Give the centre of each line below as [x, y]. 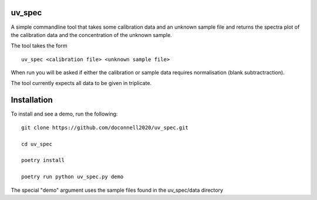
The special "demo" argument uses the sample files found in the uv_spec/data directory [117, 190]
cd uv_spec [37, 144]
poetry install [43, 160]
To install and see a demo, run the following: [64, 114]
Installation [32, 100]
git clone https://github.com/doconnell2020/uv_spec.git [105, 127]
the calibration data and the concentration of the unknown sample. [92, 35]
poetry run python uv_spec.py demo [72, 177]
